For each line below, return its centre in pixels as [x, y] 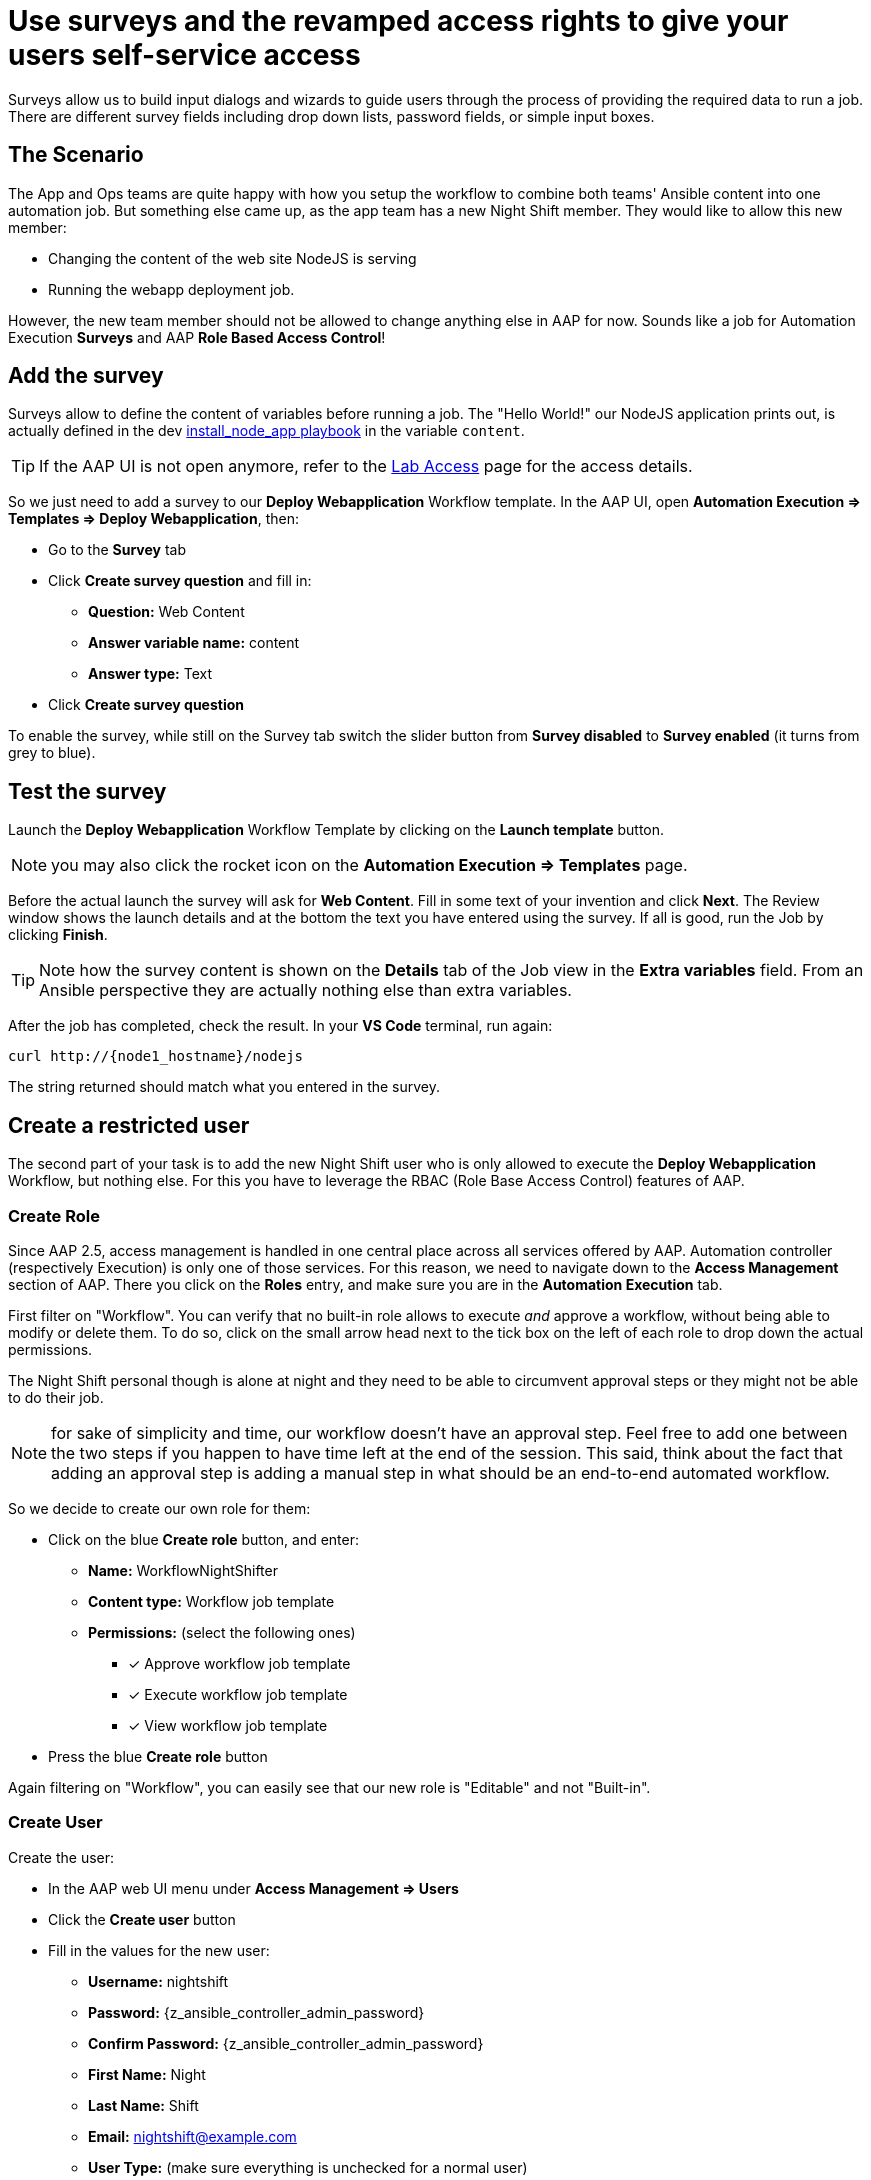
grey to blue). [52, 753]
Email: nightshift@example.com [192, 2136]
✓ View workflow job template [228, 1725]
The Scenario [76, 155]
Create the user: [61, 1857]
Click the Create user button [142, 1919]
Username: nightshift [158, 1981]
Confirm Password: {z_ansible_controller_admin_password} [286, 2043]
